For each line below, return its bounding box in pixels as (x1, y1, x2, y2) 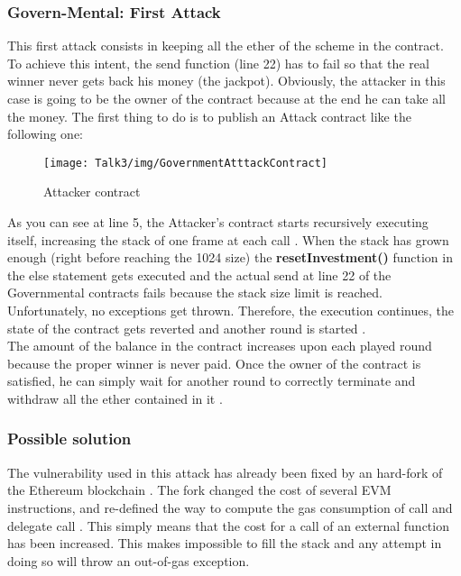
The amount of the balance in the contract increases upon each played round (7, 336, 432, 355)
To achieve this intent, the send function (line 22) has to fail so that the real (7, 53, 429, 72)
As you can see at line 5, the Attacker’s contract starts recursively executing (7, 213, 429, 232)
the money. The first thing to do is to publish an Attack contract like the (7, 106, 411, 125)
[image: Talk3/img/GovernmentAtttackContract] (43, 156, 327, 169)
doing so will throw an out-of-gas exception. (7, 551, 250, 570)
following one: (7, 124, 84, 143)
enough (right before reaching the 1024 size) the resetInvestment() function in (7, 248, 453, 267)
